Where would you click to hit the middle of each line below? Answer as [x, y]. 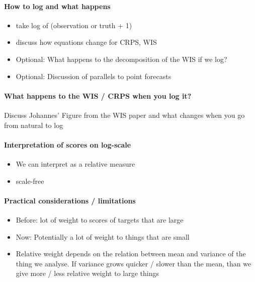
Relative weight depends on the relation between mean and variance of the [131, 254]
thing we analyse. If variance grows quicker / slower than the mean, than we [134, 263]
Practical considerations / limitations [70, 200]
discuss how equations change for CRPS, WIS [86, 42]
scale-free [30, 181]
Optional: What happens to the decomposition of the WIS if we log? [121, 59]
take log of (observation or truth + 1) [74, 25]
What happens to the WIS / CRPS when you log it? [98, 95]
